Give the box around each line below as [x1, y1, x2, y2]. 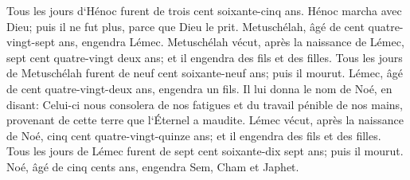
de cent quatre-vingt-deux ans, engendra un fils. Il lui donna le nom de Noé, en [6, 80, 392, 96]
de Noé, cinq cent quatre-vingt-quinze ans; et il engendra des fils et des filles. [6, 127, 381, 143]
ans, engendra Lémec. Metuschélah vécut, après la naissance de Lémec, [58, 33, 404, 50]
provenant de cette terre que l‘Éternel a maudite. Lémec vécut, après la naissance [6, 112, 404, 128]
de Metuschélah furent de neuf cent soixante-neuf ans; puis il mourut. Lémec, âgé [6, 65, 403, 81]
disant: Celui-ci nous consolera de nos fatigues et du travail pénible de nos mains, [6, 96, 403, 112]
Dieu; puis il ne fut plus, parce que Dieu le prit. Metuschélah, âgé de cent [6, 18, 365, 34]
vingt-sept [6, 33, 56, 50]
